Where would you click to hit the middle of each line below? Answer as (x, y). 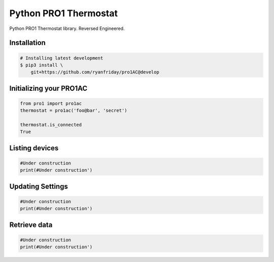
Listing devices (34, 148)
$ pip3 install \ (42, 65)
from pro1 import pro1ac (51, 103)
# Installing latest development (62, 58)
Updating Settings (39, 186)
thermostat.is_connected (51, 125)
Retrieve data (31, 225)
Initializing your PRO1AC (48, 88)
